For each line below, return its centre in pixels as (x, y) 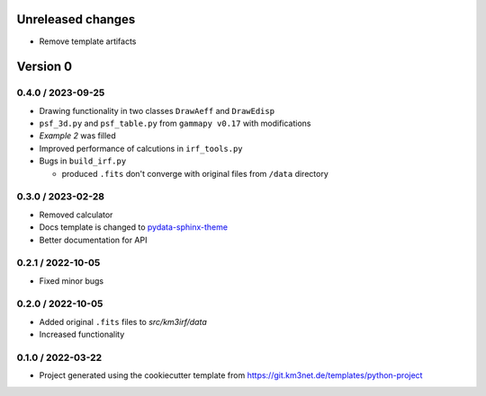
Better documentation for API (93, 240)
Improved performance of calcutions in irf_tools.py (141, 148)
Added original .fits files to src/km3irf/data (123, 321)
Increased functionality (82, 334)
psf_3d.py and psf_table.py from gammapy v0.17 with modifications (175, 123)
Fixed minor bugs (72, 281)
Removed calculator (76, 215)
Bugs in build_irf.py (83, 161)
